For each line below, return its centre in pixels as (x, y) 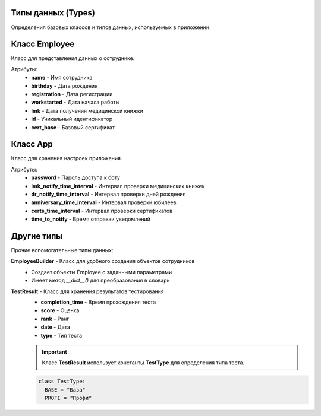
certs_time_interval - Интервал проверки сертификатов (102, 211)
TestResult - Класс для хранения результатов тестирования (88, 291)
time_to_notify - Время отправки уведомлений (91, 219)
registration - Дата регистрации (72, 94)
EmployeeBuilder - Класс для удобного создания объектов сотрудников (103, 261)
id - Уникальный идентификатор (72, 119)
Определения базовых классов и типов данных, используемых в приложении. (111, 27)
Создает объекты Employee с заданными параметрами (102, 272)
